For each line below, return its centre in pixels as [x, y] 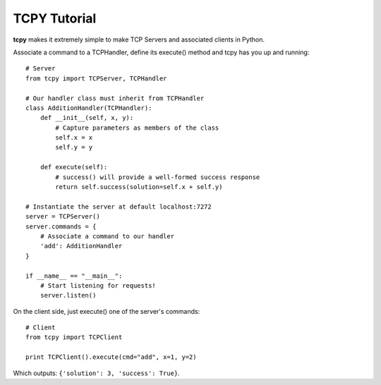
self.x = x [74, 138]
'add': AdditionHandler [81, 246]
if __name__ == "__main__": [74, 276]
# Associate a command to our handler [107, 236]
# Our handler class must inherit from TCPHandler [115, 98]
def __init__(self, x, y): [87, 118]
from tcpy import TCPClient [74, 337]
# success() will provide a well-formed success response [158, 177]
